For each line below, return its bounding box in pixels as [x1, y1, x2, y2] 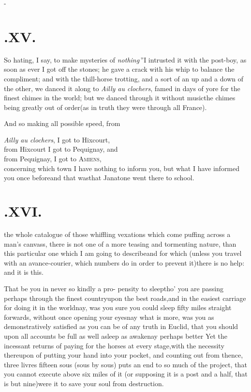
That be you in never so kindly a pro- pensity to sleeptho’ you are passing [4, 283, 223, 293]
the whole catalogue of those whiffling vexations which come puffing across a [4, 229, 231, 239]
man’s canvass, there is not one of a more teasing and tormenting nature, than [4, 238, 236, 249]
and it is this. [4, 267, 44, 277]
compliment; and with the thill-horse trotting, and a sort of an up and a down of [4, 73, 243, 83]
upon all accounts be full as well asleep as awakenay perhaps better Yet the [4, 330, 228, 341]
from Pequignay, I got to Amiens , [4, 154, 102, 164]
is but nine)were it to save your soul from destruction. [4, 378, 164, 388]
